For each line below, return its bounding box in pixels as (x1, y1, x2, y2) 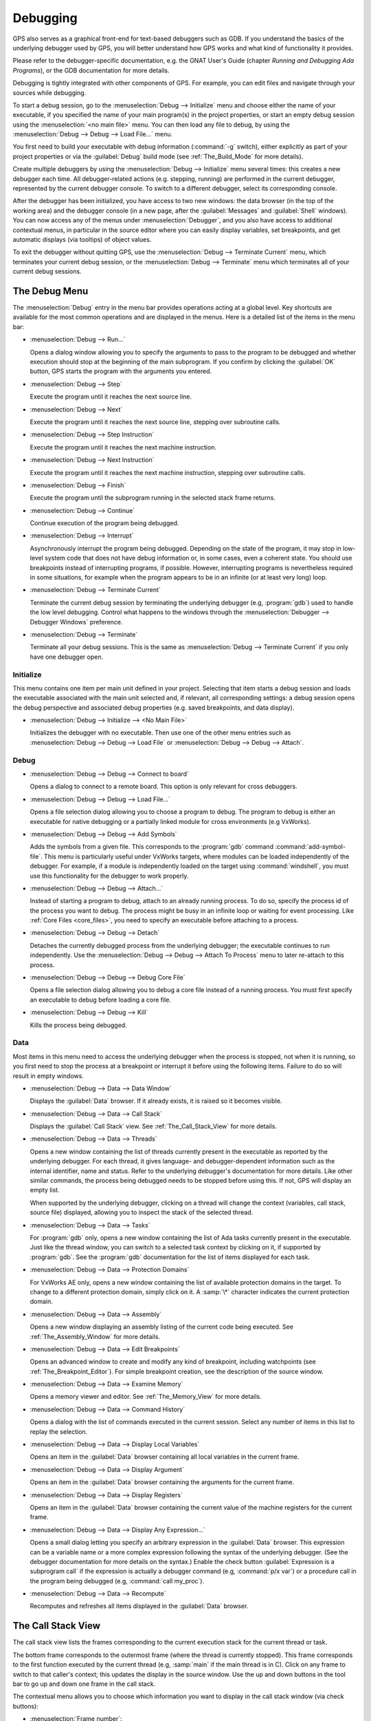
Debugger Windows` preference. (30, 617, 123, 626)
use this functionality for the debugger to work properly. (30, 872, 189, 880)
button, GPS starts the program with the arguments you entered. (30, 367, 212, 375)
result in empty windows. (12, 1071, 84, 1080)
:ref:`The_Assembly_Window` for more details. (30, 1332, 161, 1340)
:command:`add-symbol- (275, 843, 346, 851)
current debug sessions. (12, 267, 82, 275)
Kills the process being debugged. (30, 1021, 127, 1029)
